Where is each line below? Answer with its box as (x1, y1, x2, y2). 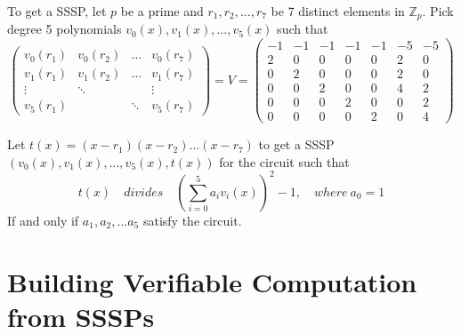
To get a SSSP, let (7, 2, 107, 20)
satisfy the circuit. (142, 211, 242, 229)
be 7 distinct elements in (271, 2, 405, 20)
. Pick (422, 2, 454, 20)
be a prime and (120, 2, 204, 20)
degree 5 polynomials (7, 20, 122, 38)
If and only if (7, 211, 79, 229)
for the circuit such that (219, 152, 350, 171)
